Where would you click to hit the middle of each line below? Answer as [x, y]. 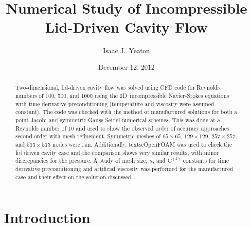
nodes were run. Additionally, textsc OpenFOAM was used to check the [142, 144]
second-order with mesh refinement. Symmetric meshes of [88, 136]
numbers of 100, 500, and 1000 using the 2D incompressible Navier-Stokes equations [122, 95]
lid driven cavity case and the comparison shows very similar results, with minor [117, 152]
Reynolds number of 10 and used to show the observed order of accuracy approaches [122, 128]
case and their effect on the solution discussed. [74, 177]
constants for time [206, 161]
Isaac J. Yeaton [126, 50]
